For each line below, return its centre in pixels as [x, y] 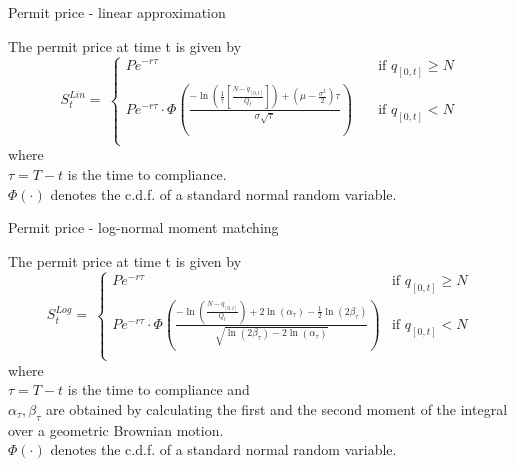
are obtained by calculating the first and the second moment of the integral [276, 408]
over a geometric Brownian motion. [116, 429]
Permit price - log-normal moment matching [143, 227]
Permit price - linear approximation [117, 12]
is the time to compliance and [158, 389]
